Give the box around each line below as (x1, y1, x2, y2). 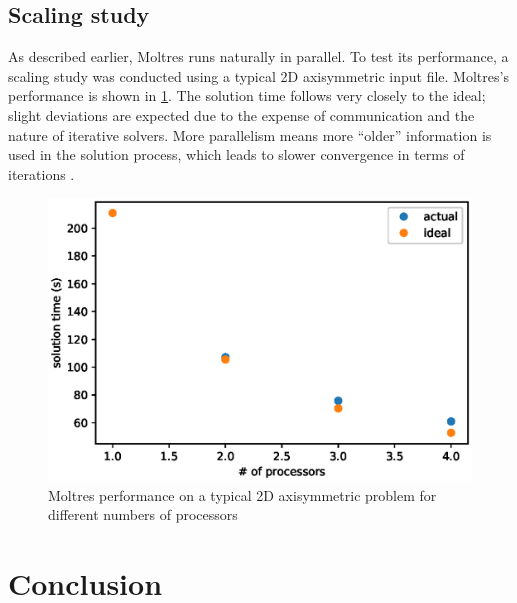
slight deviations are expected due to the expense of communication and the (8, 104, 475, 125)
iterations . (8, 163, 75, 184)
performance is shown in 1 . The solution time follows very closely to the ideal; (8, 85, 486, 106)
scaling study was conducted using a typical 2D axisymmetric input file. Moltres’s (8, 65, 509, 86)
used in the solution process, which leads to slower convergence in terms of (8, 144, 465, 165)
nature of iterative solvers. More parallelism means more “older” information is (8, 124, 492, 145)
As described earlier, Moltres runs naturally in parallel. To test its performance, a (8, 46, 509, 67)
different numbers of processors (48, 504, 238, 525)
